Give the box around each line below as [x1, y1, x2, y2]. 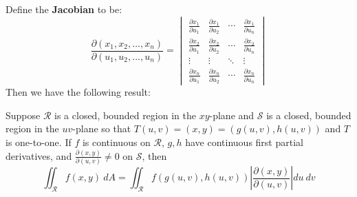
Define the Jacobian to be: [6, 2, 122, 16]
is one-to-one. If [6, 134, 72, 149]
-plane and [209, 107, 255, 122]
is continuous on [82, 134, 151, 149]
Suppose [6, 107, 41, 122]
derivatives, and [6, 148, 72, 163]
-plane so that [72, 121, 131, 136]
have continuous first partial [185, 134, 303, 149]
